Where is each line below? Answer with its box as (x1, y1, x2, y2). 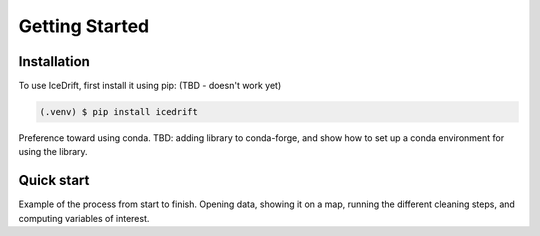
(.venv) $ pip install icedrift (39, 106, 199, 118)
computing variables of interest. (18, 212, 150, 224)
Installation (18, 53, 90, 70)
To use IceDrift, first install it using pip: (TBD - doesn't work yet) (18, 80, 282, 92)
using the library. (18, 146, 89, 158)
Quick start (18, 172, 90, 189)
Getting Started (18, 15, 150, 37)
